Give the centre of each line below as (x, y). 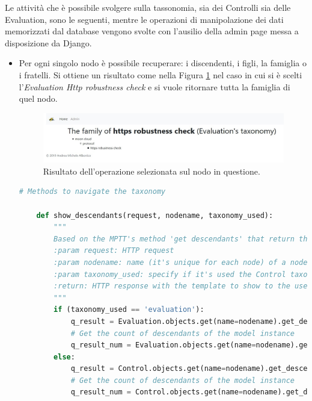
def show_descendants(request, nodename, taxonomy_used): (155, 215)
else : (64, 357)
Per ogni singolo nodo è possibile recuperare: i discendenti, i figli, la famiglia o (163, 63)
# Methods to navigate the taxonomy (92, 192)
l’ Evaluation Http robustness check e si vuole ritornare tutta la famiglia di (154, 86)
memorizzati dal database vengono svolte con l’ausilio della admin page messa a (152, 31)
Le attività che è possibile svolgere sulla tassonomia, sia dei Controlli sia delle (148, 7)
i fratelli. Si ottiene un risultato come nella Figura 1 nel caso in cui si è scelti (161, 74)
